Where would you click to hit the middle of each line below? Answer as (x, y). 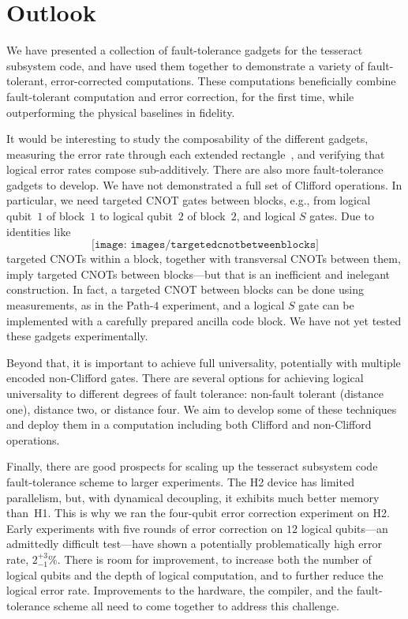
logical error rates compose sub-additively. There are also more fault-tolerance (195, 169)
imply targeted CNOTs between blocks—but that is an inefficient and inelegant (198, 274)
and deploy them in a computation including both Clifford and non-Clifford (189, 424)
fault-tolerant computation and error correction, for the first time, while (180, 96)
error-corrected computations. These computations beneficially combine (223, 81)
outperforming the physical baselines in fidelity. (121, 112)
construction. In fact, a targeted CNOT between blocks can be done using (185, 289)
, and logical (266, 216)
